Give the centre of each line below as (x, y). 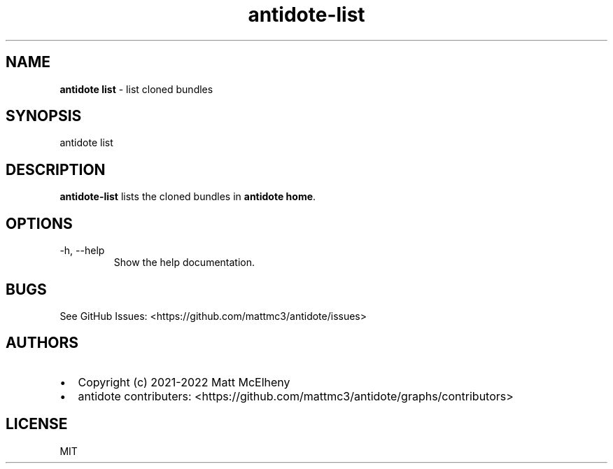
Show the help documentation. (184, 262)
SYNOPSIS (44, 116)
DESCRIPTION (56, 169)
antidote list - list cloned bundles (136, 89)
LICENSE (37, 424)
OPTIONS (39, 223)
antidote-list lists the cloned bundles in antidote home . (188, 197)
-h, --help (82, 251)
